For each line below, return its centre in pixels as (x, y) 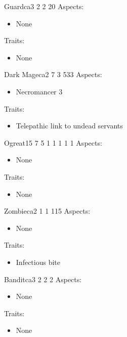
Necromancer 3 (39, 91)
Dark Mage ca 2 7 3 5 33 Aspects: (53, 74)
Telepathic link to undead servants (69, 126)
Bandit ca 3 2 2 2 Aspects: (43, 279)
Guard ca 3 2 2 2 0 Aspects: (44, 6)
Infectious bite (38, 262)
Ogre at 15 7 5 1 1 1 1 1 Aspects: (53, 142)
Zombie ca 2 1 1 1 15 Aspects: (47, 211)
